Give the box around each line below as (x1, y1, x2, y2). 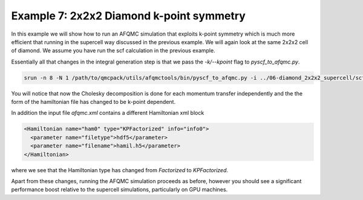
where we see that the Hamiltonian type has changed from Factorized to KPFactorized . (11, 166, 229, 173)
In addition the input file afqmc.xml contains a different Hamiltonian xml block (11, 109, 204, 117)
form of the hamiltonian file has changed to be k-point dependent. (11, 98, 175, 106)
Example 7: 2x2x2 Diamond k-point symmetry (11, 9, 246, 22)
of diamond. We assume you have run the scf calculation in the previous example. (11, 47, 215, 54)
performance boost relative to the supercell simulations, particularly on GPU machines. (11, 186, 228, 193)
